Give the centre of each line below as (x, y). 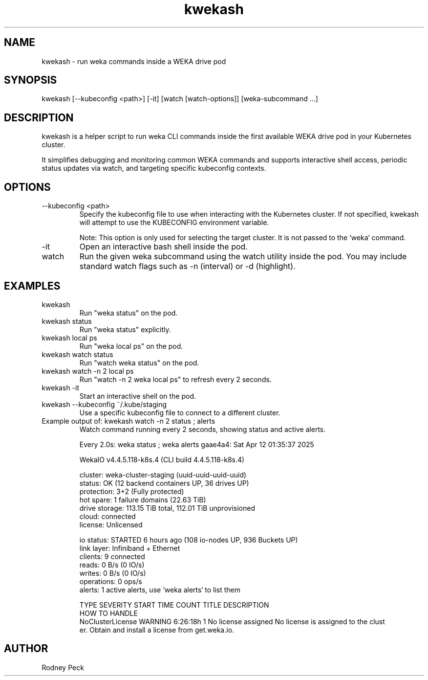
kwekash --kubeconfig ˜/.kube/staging (104, 404)
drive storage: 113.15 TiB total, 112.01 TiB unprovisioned (167, 508)
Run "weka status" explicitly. (125, 329)
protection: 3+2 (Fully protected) (132, 491)
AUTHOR (26, 649)
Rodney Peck (63, 667)
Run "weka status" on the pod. (128, 313)
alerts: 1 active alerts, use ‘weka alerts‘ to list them (160, 589)
